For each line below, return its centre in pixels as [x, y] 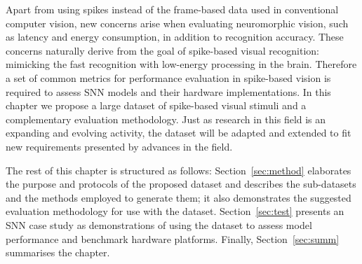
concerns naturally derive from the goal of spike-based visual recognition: [162, 50]
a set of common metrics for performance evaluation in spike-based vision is [168, 77]
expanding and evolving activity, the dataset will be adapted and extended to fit [179, 133]
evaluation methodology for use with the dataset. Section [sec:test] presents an [175, 211]
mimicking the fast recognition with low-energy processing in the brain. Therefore [181, 64]
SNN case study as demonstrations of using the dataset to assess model [159, 224]
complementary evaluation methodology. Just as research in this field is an [166, 119]
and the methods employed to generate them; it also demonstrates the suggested [179, 197]
